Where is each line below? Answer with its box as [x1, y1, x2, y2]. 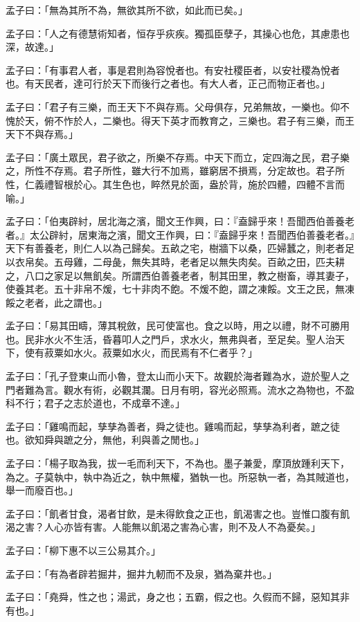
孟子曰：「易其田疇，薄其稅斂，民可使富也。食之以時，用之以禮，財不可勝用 [6, 318, 350, 333]
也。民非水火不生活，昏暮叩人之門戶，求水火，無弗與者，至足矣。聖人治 [6, 331, 335, 346]
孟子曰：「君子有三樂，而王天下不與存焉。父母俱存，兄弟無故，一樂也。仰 [6, 99, 340, 113]
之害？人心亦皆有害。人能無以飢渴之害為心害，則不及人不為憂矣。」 [15, 520, 321, 534]
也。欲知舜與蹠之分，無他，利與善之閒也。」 [6, 432, 204, 447]
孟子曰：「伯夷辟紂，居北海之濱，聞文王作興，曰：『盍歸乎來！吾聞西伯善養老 [6, 214, 354, 228]
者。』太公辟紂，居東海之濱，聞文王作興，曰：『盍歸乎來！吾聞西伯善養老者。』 [6, 227, 354, 241]
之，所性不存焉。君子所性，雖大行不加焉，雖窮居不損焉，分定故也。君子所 [6, 163, 345, 178]
